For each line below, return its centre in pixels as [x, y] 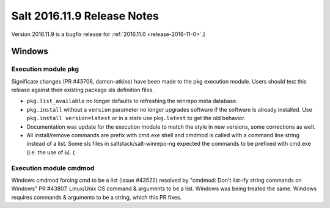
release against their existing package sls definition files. [82, 90]
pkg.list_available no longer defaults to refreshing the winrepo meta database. [132, 101]
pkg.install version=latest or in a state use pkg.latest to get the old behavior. [136, 118]
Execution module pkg [45, 69]
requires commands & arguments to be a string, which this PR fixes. [97, 197]
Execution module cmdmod [53, 168]
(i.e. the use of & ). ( [51, 152]
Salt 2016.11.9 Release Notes [85, 16]
